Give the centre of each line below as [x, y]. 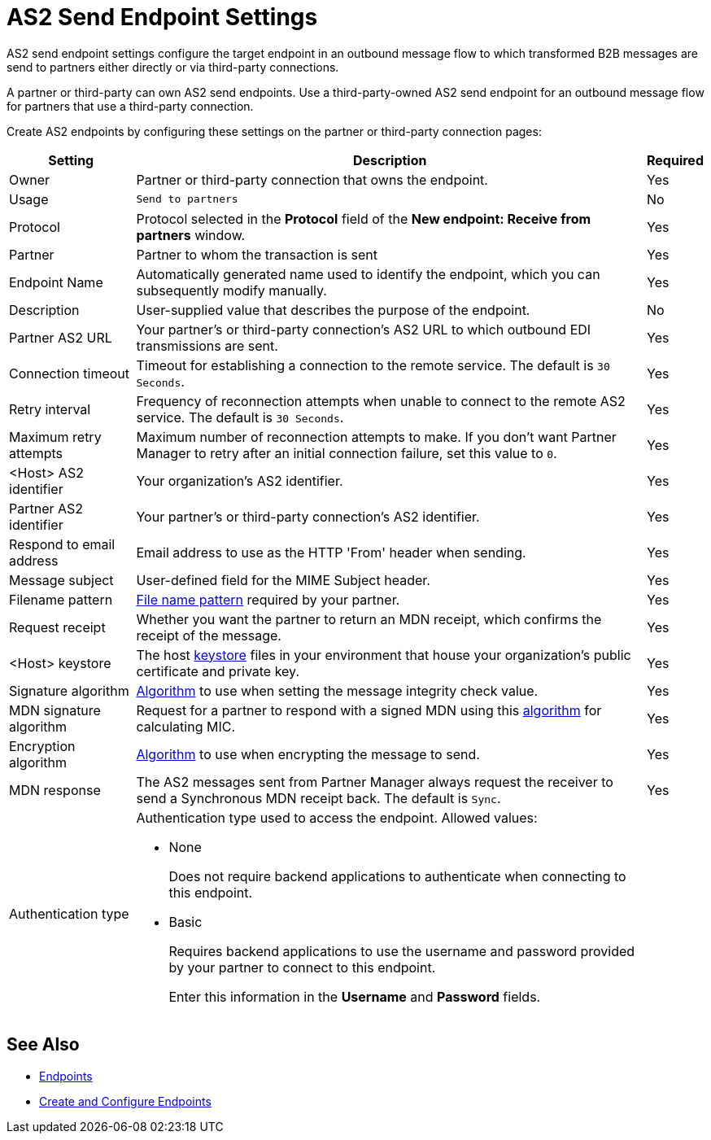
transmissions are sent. [207, 345]
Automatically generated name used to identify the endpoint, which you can [368, 274]
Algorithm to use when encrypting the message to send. [308, 754]
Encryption [42, 746]
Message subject [61, 580]
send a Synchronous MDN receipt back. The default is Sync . [318, 798]
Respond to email [62, 544]
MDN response [55, 790]
